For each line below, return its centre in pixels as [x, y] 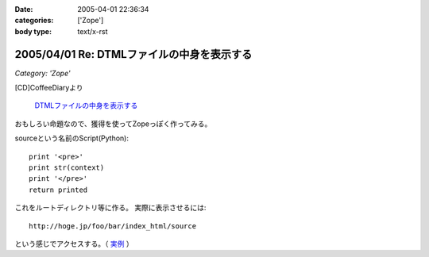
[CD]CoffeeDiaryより [49, 88]
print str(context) [67, 168]
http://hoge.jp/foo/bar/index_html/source [113, 226]
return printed [58, 190]
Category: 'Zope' [43, 73]
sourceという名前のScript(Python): [71, 138]
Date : [24, 9]
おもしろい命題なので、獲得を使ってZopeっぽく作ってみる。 [113, 124]
